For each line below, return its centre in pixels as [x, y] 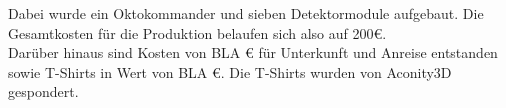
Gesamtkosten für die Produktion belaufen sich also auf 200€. [197, 32]
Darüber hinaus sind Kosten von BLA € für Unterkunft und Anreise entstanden [253, 52]
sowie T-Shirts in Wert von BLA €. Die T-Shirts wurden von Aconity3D [230, 71]
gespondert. [43, 91]
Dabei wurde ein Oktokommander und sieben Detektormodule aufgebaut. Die [246, 13]
